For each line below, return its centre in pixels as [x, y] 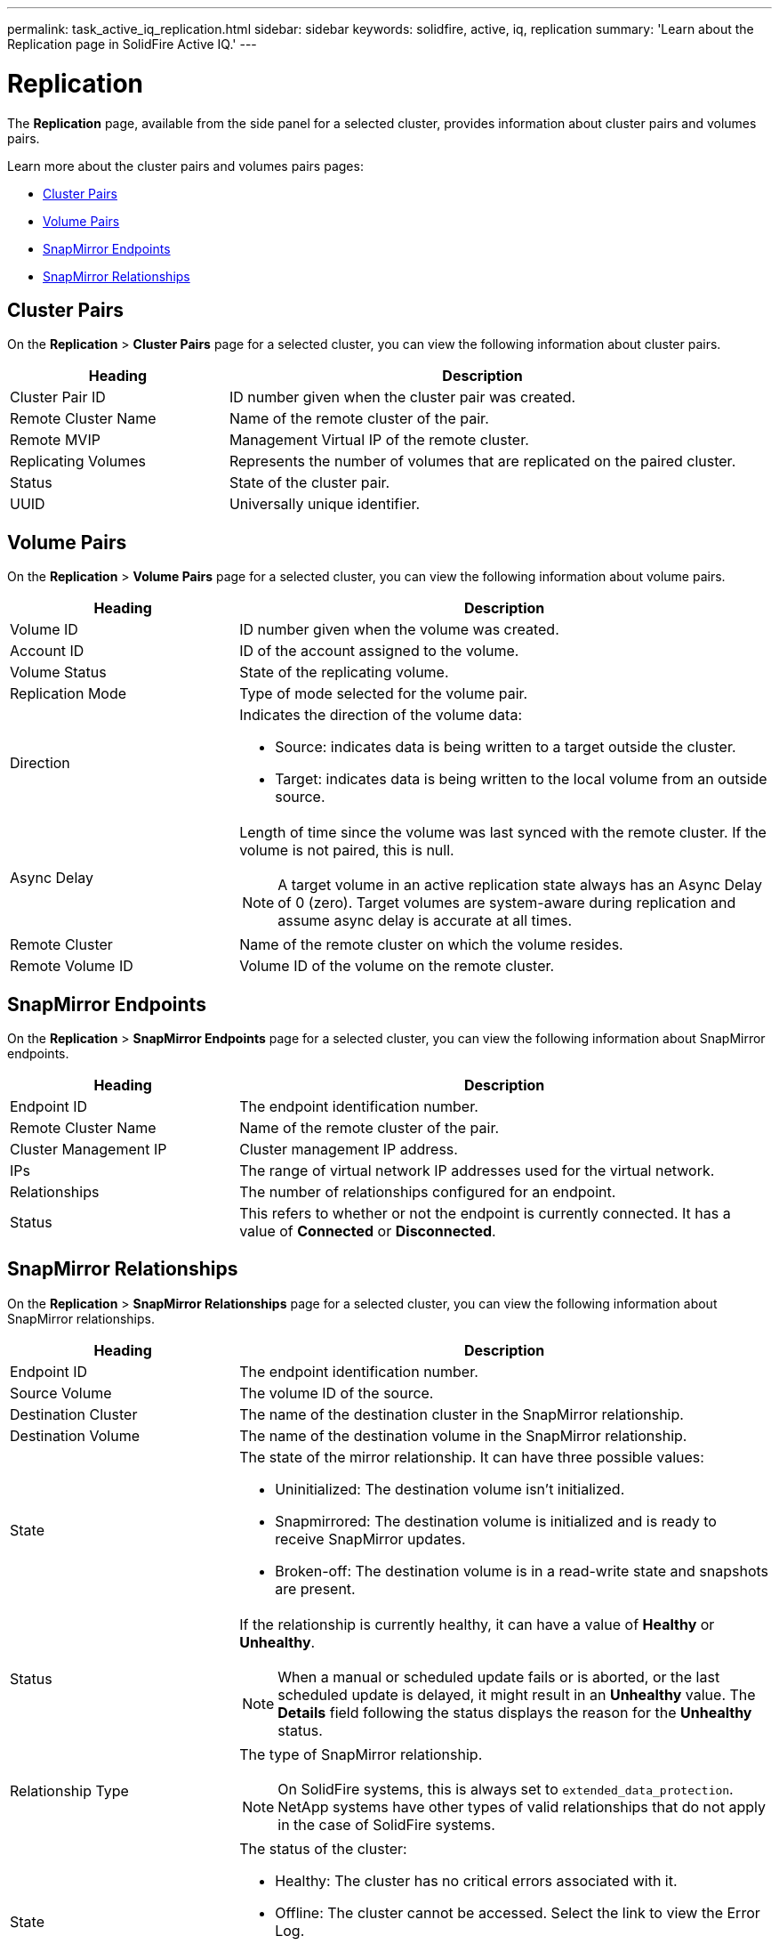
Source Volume [61, 1393]
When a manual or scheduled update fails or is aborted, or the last [499, 1677]
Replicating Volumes [78, 462]
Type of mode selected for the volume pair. [384, 694]
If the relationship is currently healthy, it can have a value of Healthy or [477, 1624]
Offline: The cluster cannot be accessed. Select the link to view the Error [518, 1912]
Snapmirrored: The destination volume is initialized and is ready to [496, 1521]
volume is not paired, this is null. [347, 850]
